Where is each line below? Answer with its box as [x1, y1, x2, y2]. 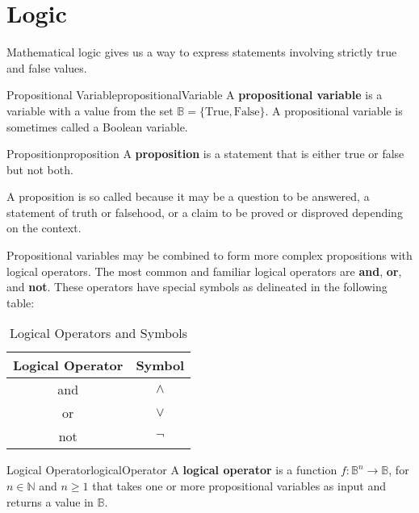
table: [6, 294, 35, 311]
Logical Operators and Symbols [10, 323, 188, 343]
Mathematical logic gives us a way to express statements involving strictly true [6, 44, 397, 60]
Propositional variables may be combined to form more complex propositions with [6, 247, 413, 264]
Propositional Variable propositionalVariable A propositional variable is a [6, 86, 383, 103]
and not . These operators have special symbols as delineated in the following [6, 278, 388, 295]
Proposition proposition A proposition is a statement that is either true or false [6, 145, 404, 162]
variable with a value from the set [6, 102, 174, 119]
